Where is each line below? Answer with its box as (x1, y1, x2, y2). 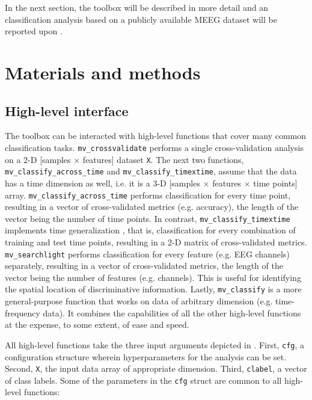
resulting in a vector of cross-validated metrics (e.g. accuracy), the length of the (5, 200, 299, 213)
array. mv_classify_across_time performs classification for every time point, (5, 188, 291, 201)
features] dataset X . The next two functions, (82, 153, 244, 165)
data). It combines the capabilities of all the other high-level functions (43, 306, 301, 319)
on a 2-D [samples (5, 153, 71, 165)
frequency (5, 306, 40, 319)
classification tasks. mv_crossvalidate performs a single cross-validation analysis (5, 141, 304, 153)
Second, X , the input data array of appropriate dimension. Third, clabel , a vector (5, 362, 307, 375)
